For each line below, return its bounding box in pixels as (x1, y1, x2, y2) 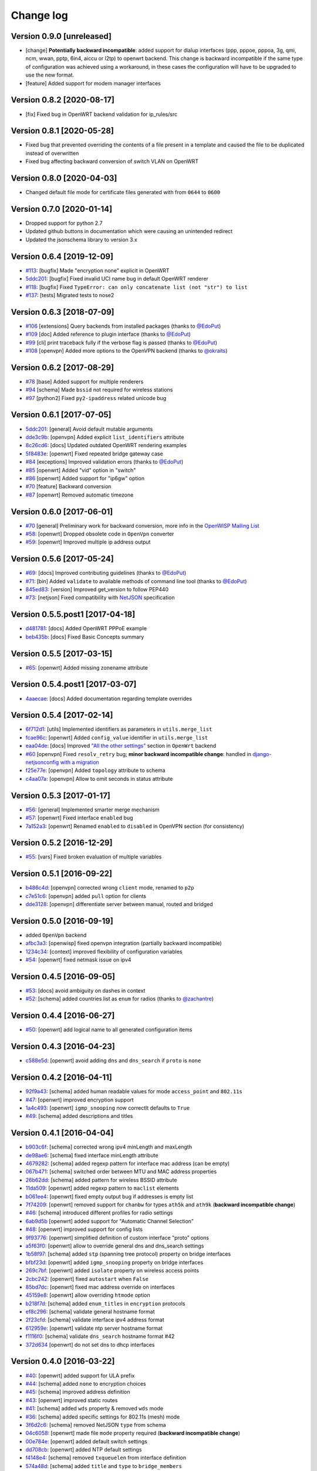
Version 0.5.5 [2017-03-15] (11, 648, 113, 658)
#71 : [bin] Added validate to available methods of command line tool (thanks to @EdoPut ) (25, 577, 247, 585)
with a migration (60, 759, 99, 766)
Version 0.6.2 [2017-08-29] (11, 362, 114, 372)
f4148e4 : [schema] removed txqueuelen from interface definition (25, 1454, 186, 1462)
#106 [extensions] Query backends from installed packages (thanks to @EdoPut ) (25, 322, 221, 330)
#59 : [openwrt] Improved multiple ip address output (25, 538, 151, 545)
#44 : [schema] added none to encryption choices (25, 1380, 146, 1387)
